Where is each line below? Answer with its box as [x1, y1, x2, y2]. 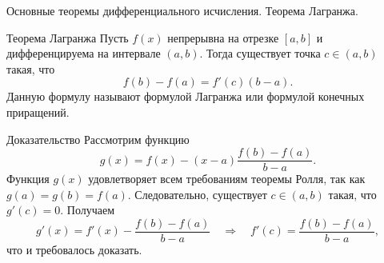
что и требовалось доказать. [6, 241, 142, 258]
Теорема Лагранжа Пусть [6, 29, 129, 46]
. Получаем [60, 201, 115, 218]
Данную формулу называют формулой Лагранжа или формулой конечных [6, 88, 365, 105]
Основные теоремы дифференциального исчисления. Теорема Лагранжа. [6, 2, 358, 18]
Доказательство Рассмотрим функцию [6, 130, 190, 147]
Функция [6, 170, 50, 187]
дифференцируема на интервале [6, 45, 161, 62]
